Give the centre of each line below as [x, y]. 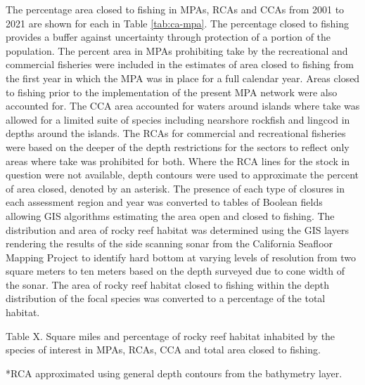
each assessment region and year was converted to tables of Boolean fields [164, 202]
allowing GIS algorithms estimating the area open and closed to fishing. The [170, 215]
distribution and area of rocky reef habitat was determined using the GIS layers [177, 229]
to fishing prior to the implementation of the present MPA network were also [172, 92]
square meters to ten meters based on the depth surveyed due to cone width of [175, 271]
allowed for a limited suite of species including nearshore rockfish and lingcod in [178, 119]
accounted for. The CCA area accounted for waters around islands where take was [183, 106]
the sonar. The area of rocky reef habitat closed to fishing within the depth [168, 284]
